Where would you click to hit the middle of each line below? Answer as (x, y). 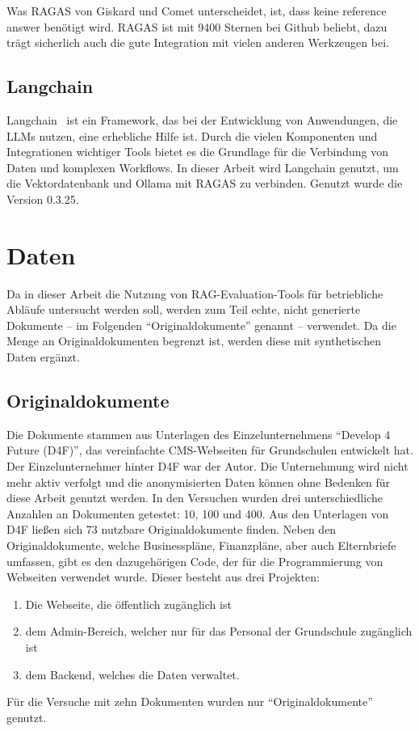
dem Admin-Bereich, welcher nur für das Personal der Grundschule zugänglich (219, 631)
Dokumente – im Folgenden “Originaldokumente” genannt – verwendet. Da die (201, 325)
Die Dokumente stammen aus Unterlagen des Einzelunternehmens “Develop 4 (199, 434)
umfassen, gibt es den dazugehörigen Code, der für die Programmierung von (195, 561)
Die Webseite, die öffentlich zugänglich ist (128, 604)
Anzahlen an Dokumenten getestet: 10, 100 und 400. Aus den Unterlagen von (198, 513)
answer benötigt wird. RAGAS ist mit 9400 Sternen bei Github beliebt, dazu (197, 26)
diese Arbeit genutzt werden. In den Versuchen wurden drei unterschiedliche (195, 498)
